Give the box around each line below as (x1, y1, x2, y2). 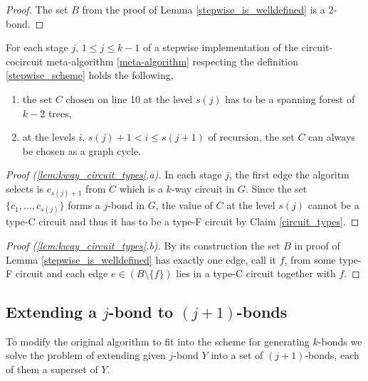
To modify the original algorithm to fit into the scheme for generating (6, 333, 310, 348)
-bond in (107, 198, 145, 213)
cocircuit (6, 53, 43, 68)
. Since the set (245, 181, 307, 195)
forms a (68, 198, 100, 213)
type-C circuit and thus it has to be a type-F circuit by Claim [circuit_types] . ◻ (6, 214, 359, 229)
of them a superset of (6, 362, 98, 377)
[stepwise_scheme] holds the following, (6, 68, 174, 82)
